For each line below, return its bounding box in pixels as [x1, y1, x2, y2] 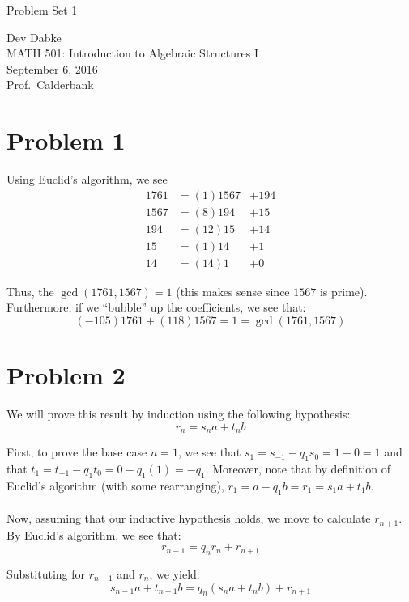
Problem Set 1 [6, 2, 78, 18]
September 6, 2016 [6, 60, 98, 77]
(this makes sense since [176, 282, 290, 299]
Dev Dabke [6, 28, 62, 45]
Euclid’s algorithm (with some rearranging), [6, 477, 224, 494]
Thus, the [6, 282, 54, 299]
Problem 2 [6, 358, 126, 392]
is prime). [319, 282, 368, 299]
